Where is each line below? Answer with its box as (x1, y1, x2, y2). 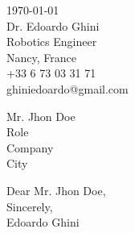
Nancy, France (6, 48, 76, 65)
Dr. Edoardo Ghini (6, 17, 100, 34)
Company (6, 139, 54, 156)
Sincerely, (6, 198, 53, 214)
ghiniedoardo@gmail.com (6, 80, 129, 97)
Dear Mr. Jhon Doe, (6, 181, 106, 198)
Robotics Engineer (6, 33, 97, 50)
